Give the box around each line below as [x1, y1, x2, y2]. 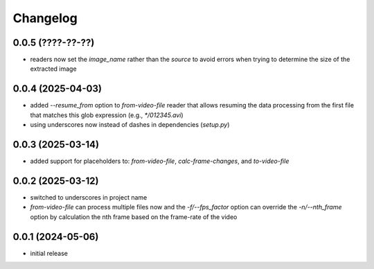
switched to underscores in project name [30, 193, 148, 201]
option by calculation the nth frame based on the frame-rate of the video [30, 212, 238, 221]
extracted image [30, 64, 77, 73]
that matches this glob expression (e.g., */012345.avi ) [30, 111, 184, 119]
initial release [30, 249, 69, 257]
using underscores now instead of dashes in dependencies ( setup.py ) [30, 121, 230, 129]
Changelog [12, 10, 78, 26]
